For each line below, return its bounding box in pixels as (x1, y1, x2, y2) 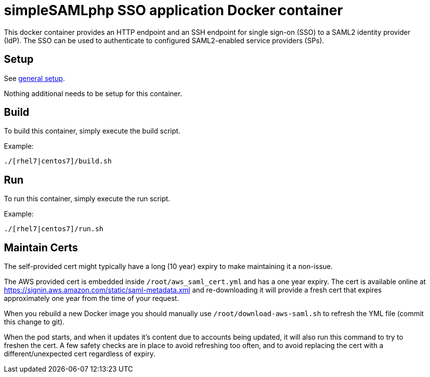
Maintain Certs (4, 241, 78, 254)
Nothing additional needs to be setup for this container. (4, 89, 182, 98)
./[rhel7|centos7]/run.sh (4, 225, 104, 233)
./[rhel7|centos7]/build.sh (4, 157, 112, 165)
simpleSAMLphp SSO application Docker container (4, 2, 343, 19)
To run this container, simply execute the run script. (4, 194, 171, 203)
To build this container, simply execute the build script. (4, 127, 180, 135)
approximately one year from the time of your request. (4, 294, 179, 303)
